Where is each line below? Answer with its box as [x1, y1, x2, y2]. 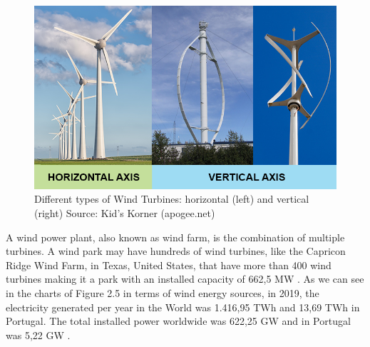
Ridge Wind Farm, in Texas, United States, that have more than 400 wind [6, 257, 332, 272]
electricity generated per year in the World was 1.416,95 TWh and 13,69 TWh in [6, 299, 360, 314]
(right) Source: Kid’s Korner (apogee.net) [34, 206, 215, 221]
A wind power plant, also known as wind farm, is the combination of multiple [6, 229, 345, 244]
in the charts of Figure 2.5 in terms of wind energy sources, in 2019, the [6, 286, 319, 301]
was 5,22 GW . [6, 327, 71, 342]
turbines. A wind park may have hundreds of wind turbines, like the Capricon [6, 243, 346, 258]
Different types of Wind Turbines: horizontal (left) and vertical [34, 191, 309, 206]
